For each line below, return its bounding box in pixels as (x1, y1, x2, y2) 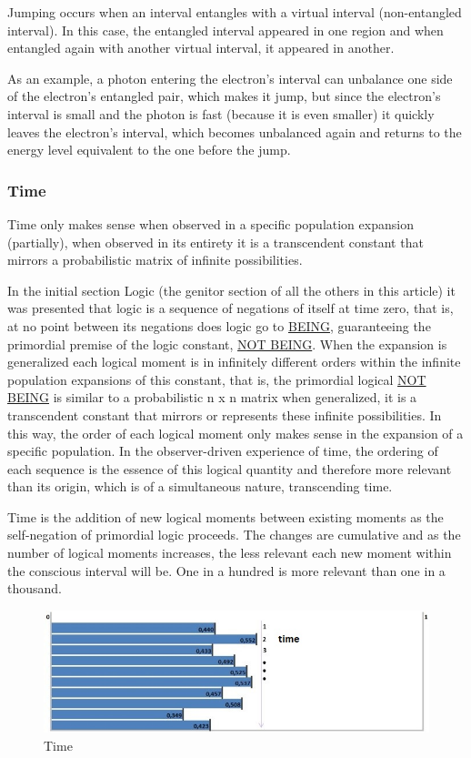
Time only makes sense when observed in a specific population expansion (7, 214, 414, 233)
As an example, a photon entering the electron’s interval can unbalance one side (7, 68, 453, 87)
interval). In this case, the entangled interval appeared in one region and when (7, 20, 444, 39)
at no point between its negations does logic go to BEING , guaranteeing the (7, 316, 431, 335)
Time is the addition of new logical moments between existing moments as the (7, 507, 444, 526)
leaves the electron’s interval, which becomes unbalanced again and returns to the (7, 122, 462, 141)
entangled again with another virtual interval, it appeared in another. (7, 38, 395, 57)
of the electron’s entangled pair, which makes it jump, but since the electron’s (7, 86, 441, 106)
